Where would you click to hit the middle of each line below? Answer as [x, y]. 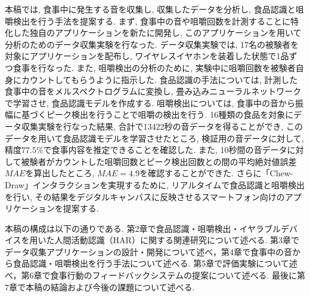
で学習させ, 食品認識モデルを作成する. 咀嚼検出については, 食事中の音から [150, 102]
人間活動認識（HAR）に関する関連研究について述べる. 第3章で [177, 240]
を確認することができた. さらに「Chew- [216, 173]
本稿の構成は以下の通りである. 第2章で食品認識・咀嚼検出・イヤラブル [143, 228]
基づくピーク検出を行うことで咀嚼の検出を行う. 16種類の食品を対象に [157, 114]
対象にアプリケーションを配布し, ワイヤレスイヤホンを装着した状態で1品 [147, 56]
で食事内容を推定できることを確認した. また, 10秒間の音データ [165, 150]
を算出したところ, [60, 173]
